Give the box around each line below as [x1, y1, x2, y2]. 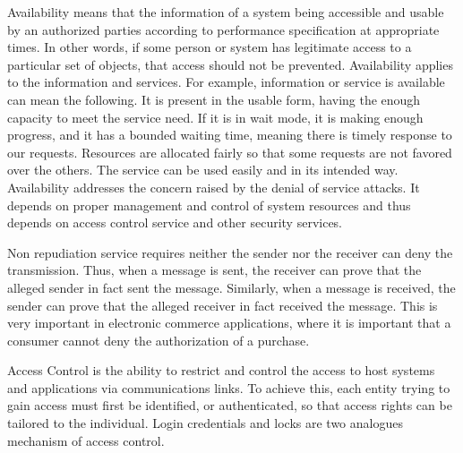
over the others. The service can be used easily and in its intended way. [7, 160, 399, 179]
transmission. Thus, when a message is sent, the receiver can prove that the [7, 261, 422, 279]
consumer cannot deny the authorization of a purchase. [7, 330, 310, 349]
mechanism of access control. [7, 431, 165, 449]
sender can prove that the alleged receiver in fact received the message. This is [7, 295, 438, 314]
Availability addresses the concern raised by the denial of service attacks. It [7, 177, 420, 196]
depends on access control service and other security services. [7, 213, 343, 232]
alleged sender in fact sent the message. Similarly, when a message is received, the [7, 278, 456, 296]
